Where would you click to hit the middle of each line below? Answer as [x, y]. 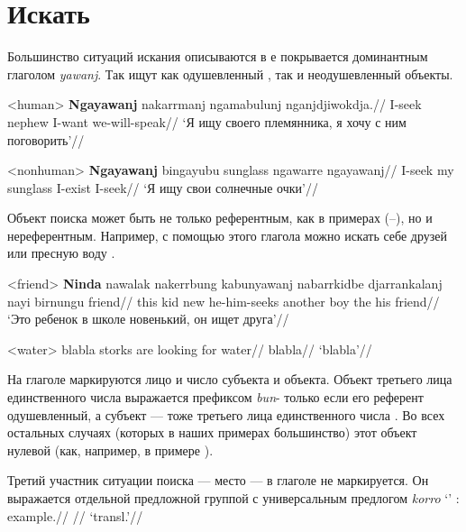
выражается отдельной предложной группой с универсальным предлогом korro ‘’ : [233, 498]
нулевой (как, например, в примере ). [110, 449]
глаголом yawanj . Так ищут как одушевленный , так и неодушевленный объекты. [230, 73]
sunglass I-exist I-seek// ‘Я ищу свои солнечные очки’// [163, 187]
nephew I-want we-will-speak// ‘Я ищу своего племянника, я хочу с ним [207, 121]
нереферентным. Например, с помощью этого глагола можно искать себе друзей [228, 235]
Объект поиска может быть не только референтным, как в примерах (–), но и [220, 218]
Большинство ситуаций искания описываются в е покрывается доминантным [218, 56]
